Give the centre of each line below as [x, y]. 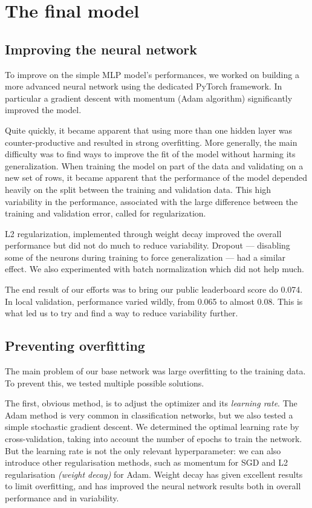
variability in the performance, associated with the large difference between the [151, 201]
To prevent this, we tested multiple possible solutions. [105, 383]
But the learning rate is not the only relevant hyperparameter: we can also [143, 450]
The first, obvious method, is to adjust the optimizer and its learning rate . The [151, 403]
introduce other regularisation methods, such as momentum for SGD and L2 [147, 462]
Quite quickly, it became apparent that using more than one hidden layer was [149, 130]
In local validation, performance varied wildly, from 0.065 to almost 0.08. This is [154, 301]
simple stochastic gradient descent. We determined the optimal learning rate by [152, 427]
